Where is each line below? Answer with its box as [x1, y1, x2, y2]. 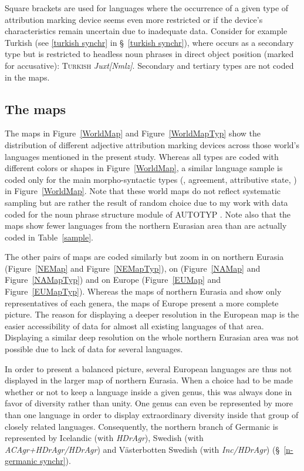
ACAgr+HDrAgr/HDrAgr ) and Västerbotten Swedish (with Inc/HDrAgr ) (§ [5, 443, 280, 455]
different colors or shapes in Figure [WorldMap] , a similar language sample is [5, 162, 283, 174]
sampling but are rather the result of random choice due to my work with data [5, 196, 288, 208]
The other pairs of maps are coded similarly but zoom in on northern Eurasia [5, 250, 284, 263]
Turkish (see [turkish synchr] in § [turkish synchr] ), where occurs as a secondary [5, 36, 294, 48]
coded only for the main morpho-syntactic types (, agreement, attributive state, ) [5, 173, 297, 185]
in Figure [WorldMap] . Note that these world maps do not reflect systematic [5, 185, 281, 197]
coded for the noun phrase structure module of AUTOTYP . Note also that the [5, 208, 291, 220]
